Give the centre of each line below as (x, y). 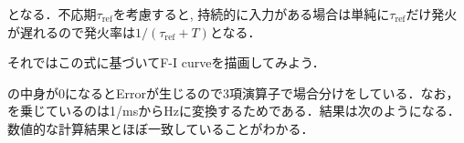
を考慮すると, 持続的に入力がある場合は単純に (251, 14)
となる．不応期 (52, 14)
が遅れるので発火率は (71, 31)
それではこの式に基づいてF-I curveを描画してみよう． (166, 62)
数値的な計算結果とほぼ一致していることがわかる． (161, 128)
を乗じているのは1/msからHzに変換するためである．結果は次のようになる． (234, 111)
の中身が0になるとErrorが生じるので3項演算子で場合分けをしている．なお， (233, 92)
